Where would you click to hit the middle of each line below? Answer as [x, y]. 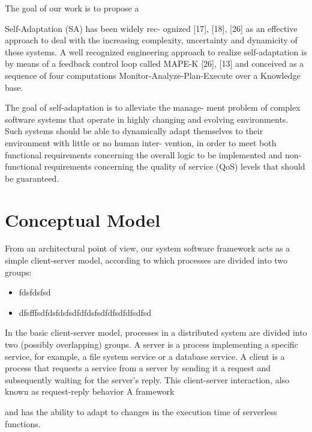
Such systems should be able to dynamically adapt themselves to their [134, 131]
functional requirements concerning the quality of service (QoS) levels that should [155, 166]
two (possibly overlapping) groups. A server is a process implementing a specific [151, 344]
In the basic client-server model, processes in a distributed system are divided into [156, 332]
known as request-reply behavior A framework [90, 391]
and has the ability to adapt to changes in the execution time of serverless [141, 411]
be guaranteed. [32, 178]
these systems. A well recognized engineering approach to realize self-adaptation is [156, 51]
